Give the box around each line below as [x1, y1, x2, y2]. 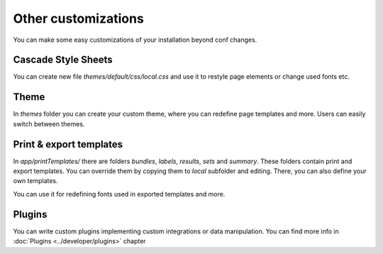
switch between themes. [13, 119, 85, 128]
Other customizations [13, 11, 145, 26]
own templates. [13, 177, 58, 185]
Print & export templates [13, 138, 123, 150]
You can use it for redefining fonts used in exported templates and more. [13, 189, 226, 198]
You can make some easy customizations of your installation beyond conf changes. [13, 35, 257, 44]
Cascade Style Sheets [13, 54, 113, 66]
